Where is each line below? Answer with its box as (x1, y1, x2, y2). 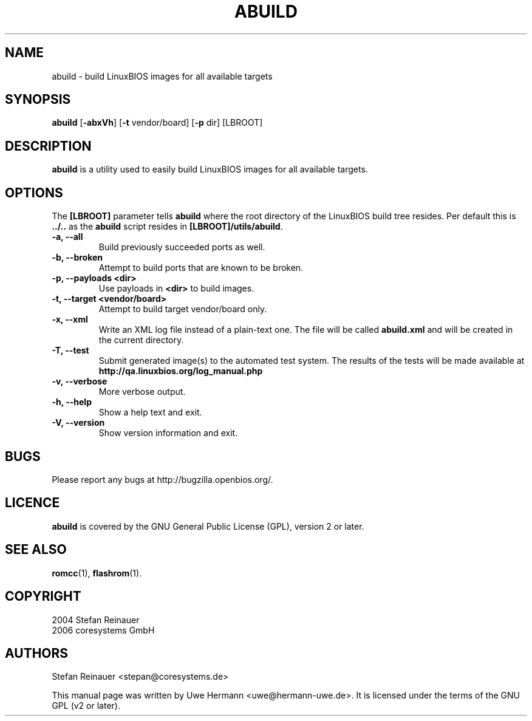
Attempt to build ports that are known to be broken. (98, 262, 304, 273)
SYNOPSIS (5, 92, 71, 108)
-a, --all (52, 231, 83, 242)
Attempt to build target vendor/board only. (98, 304, 267, 315)
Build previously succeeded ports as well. (98, 242, 265, 253)
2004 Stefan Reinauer (52, 614, 140, 625)
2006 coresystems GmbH (52, 624, 155, 635)
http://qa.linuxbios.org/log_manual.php (98, 366, 263, 377)
